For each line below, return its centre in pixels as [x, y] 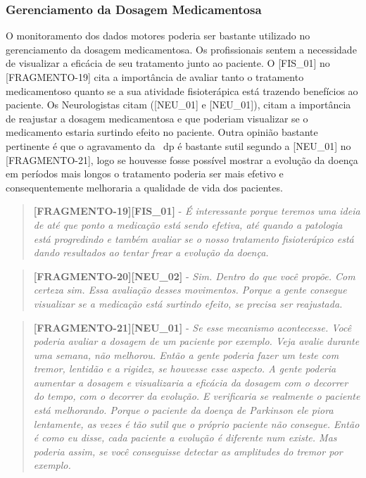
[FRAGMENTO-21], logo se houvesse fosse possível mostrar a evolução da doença [182, 159]
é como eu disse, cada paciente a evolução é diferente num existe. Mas [185, 438]
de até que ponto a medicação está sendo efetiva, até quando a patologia [188, 224]
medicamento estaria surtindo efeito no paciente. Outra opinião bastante [162, 132]
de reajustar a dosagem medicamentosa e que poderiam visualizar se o [157, 118]
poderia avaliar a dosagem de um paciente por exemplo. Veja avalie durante [196, 341]
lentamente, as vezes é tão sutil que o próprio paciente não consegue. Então [196, 423]
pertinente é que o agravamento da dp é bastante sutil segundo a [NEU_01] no [178, 145]
